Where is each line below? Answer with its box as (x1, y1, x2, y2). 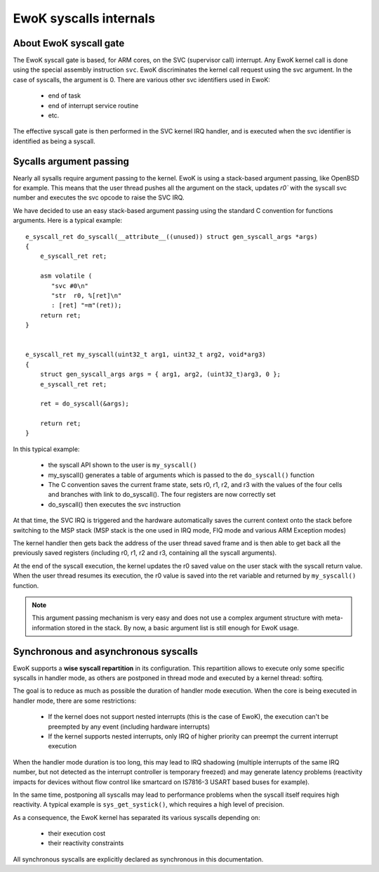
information (32, 623, 66, 632)
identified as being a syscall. (13, 137, 95, 145)
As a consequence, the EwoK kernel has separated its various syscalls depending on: (13, 813, 260, 821)
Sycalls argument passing (13, 155, 130, 167)
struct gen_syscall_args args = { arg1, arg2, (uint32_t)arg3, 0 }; (39, 370, 281, 379)
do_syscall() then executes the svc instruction (48, 500, 181, 509)
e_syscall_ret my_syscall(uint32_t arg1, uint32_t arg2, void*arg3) (25, 351, 266, 358)
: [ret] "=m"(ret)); (51, 301, 122, 309)
